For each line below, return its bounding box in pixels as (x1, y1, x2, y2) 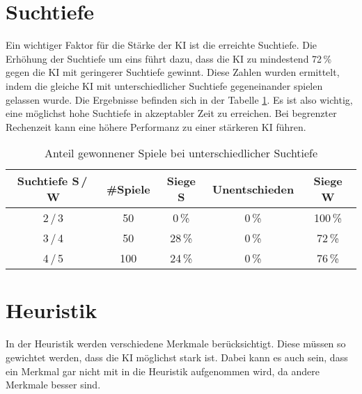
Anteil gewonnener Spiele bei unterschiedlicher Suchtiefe (44, 145, 318, 161)
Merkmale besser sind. (6, 377, 101, 392)
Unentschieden (212, 180, 294, 197)
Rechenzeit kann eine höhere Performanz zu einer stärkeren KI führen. (6, 119, 306, 134)
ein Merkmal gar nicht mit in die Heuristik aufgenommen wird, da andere (6, 363, 320, 378)
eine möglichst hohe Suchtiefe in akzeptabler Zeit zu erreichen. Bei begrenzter (6, 106, 337, 120)
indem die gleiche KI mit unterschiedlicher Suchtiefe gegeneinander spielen (6, 78, 323, 93)
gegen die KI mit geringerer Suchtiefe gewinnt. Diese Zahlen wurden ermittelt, (6, 65, 340, 79)
